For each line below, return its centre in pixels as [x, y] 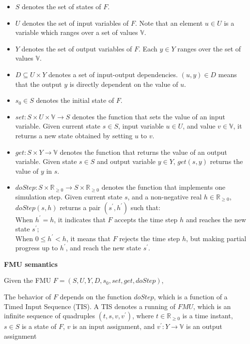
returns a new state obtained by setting [74, 135]
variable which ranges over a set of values [77, 32]
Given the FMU [28, 280]
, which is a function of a [191, 297]
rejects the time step [150, 238]
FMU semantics [31, 264]
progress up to [37, 248]
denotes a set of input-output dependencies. [113, 74]
